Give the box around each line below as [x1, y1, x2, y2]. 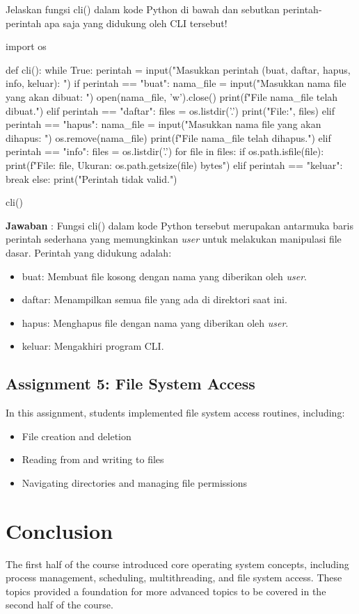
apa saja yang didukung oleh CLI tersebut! [45, 15, 228, 30]
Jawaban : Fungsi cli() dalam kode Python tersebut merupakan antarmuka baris [6, 218, 353, 232]
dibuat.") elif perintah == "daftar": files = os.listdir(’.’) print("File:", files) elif [6, 103, 335, 118]
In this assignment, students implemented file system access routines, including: [6, 405, 345, 420]
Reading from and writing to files [22, 452, 164, 467]
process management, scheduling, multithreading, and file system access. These [6, 570, 342, 585]
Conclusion [6, 516, 113, 544]
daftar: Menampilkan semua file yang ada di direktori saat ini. [22, 292, 287, 307]
